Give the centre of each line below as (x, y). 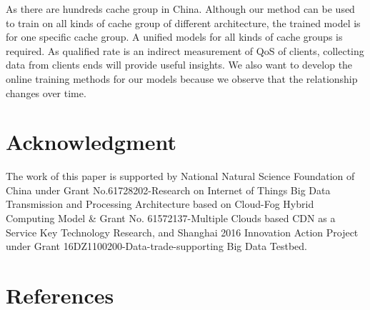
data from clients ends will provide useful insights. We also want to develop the (179, 65)
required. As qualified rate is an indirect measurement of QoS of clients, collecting (185, 50)
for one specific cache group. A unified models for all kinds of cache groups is (174, 37)
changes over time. (46, 92)
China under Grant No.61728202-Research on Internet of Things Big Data (168, 190)
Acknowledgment (91, 142)
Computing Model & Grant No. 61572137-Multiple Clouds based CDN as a (171, 218)
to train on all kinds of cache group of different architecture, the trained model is (183, 22)
